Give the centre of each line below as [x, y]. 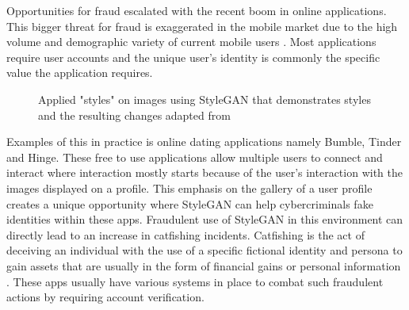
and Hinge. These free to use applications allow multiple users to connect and [195, 157]
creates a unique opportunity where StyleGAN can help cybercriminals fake [190, 203]
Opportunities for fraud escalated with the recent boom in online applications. [197, 10]
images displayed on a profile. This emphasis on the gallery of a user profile [189, 188]
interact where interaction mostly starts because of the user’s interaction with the [204, 172]
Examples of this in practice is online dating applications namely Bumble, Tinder [204, 142]
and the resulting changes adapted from [134, 115]
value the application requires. [80, 73]
